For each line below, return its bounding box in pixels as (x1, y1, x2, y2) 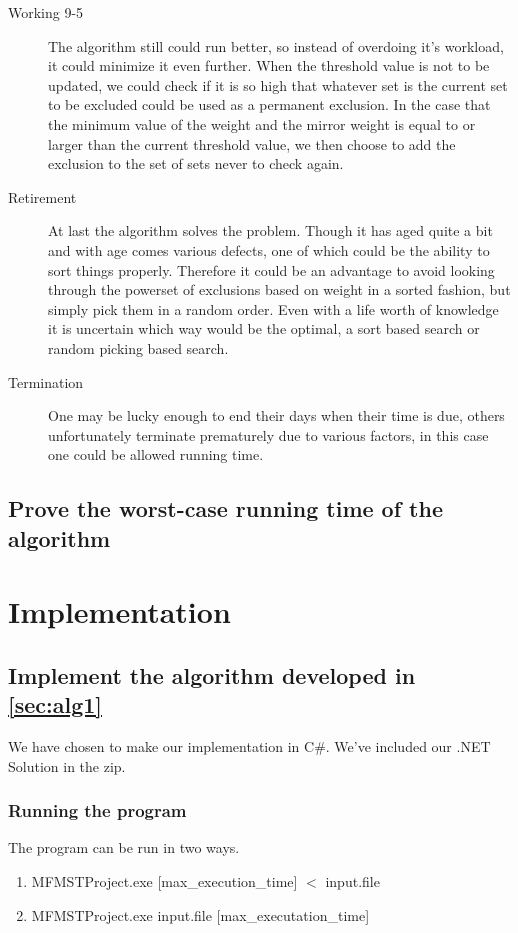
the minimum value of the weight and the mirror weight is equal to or (48, 113, 476, 134)
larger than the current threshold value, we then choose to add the (48, 133, 456, 154)
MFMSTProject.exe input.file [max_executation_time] (31, 904, 370, 925)
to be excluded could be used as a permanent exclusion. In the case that (48, 94, 491, 115)
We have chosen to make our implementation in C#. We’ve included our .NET (8, 736, 491, 757)
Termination (8, 371, 84, 392)
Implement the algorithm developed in (8, 659, 416, 690)
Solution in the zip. (8, 755, 126, 776)
